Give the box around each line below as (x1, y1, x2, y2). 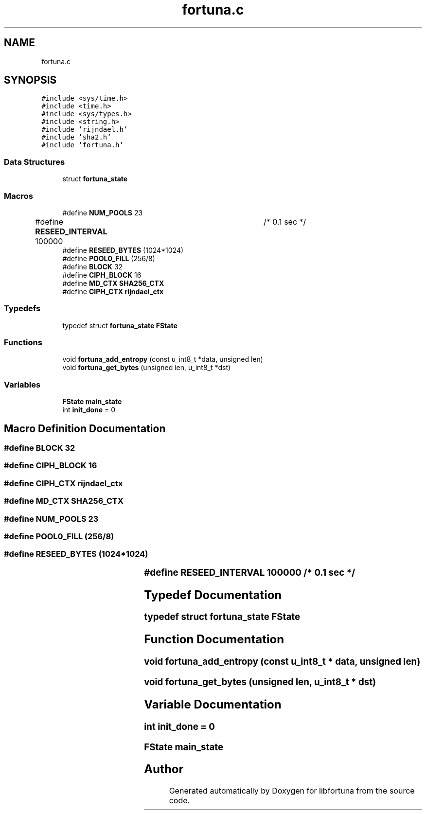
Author (144, 762, 184, 777)
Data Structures (4, 157, 65, 167)
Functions (4, 337, 42, 348)
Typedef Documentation (144, 587, 282, 602)
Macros (4, 191, 33, 201)
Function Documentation (144, 632, 284, 647)
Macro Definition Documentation (4, 422, 166, 435)
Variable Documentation (144, 697, 282, 711)
